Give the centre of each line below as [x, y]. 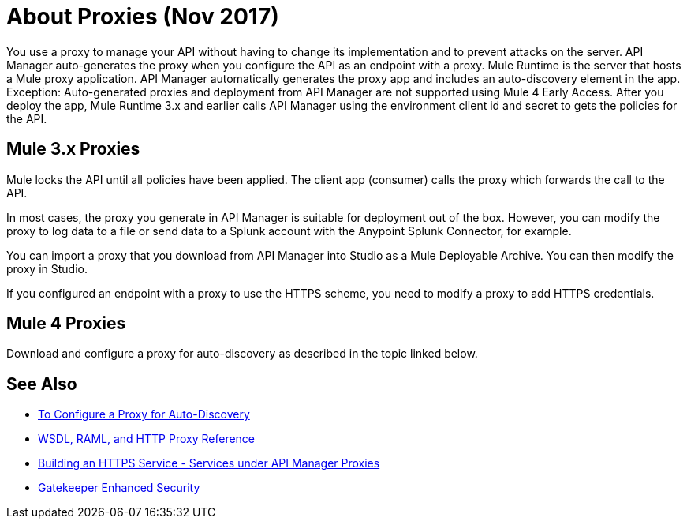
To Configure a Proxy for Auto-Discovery [144, 414]
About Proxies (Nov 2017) [143, 17]
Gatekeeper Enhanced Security [119, 488]
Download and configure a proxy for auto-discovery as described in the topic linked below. [242, 354]
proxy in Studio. [47, 268]
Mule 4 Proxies [66, 324]
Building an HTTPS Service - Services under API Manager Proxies [209, 463]
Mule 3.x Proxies [73, 149]
